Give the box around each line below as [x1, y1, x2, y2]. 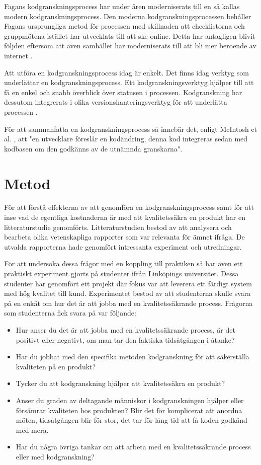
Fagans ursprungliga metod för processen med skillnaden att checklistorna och [4, 21, 245, 31]
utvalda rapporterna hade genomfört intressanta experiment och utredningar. [4, 241, 242, 252]
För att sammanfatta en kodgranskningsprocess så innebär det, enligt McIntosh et [4, 123, 257, 134]
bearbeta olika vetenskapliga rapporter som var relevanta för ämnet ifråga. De [4, 231, 245, 242]
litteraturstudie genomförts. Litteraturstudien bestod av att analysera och [4, 221, 232, 232]
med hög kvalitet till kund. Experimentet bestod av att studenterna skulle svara [4, 288, 251, 298]
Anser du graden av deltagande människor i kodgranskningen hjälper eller [16, 395, 244, 405]
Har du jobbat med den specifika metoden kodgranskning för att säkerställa [16, 351, 249, 362]
